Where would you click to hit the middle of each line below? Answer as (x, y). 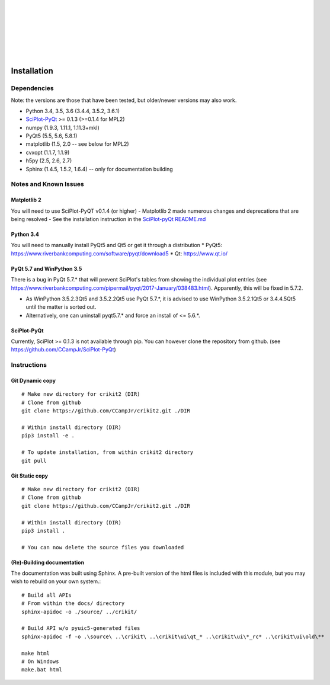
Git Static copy (30, 476)
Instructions (29, 365)
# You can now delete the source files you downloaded (103, 547)
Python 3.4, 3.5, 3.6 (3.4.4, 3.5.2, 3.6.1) (73, 111)
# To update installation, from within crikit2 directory (108, 452)
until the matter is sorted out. (61, 307)
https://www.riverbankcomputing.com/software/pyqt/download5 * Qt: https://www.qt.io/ (119, 253)
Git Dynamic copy (33, 381)
